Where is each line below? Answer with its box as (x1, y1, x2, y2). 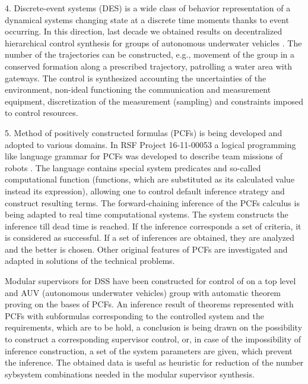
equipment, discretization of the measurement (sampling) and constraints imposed (5, 95, 304, 107)
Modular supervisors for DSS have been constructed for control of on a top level (5, 275, 296, 287)
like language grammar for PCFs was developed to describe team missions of (5, 150, 283, 162)
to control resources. (5, 106, 78, 119)
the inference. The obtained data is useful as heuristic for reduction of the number (5, 356, 304, 369)
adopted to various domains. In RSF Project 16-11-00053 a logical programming (5, 138, 296, 150)
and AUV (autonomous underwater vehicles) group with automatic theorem (5, 286, 281, 298)
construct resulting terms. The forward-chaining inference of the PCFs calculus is (5, 196, 300, 209)
